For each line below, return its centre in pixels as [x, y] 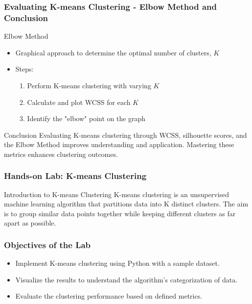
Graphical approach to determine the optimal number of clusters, [113, 52]
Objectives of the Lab [47, 245]
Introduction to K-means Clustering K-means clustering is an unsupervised [116, 194]
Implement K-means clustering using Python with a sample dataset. [117, 263]
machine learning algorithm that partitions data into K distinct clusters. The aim [126, 204]
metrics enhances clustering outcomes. [61, 154]
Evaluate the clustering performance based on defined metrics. [109, 296]
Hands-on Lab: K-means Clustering [75, 176]
